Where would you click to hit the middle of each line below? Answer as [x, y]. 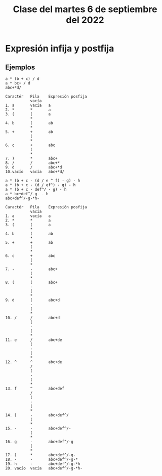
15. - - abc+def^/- [38, 428]
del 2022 [85, 20]
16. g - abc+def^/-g [39, 442]
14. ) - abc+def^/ [37, 415]
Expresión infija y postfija [60, 49]
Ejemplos [20, 67]
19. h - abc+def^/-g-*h [43, 464]
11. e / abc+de [34, 340]
